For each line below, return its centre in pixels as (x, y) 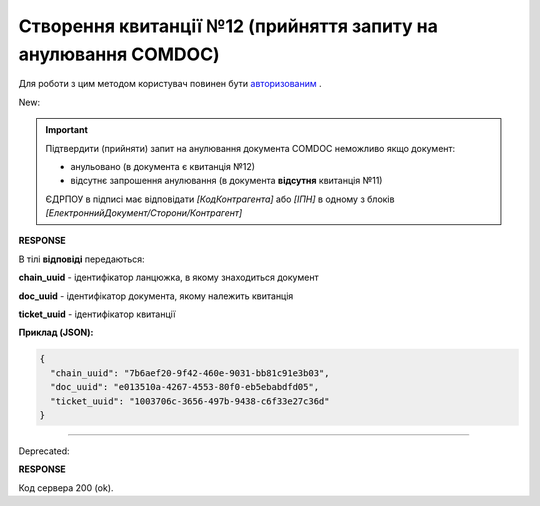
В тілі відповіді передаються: (81, 259)
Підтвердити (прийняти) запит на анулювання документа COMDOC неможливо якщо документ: (250, 148)
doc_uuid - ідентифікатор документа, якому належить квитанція (156, 296)
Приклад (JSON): (56, 332)
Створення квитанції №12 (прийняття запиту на (228, 26)
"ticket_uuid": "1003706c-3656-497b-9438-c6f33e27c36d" (190, 401)
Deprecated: (44, 451)
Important (67, 130)
